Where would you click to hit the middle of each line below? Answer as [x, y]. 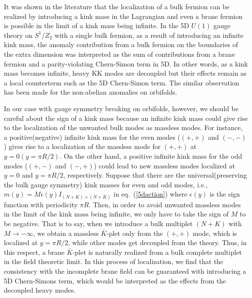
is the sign [225, 194]
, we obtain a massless [66, 233]
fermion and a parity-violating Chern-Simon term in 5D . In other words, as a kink [126, 63]
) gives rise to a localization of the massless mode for [82, 146]
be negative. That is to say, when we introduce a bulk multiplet [98, 223]
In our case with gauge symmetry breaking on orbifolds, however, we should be [121, 108]
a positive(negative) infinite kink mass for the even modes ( [92, 137]
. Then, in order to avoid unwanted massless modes [165, 204]
